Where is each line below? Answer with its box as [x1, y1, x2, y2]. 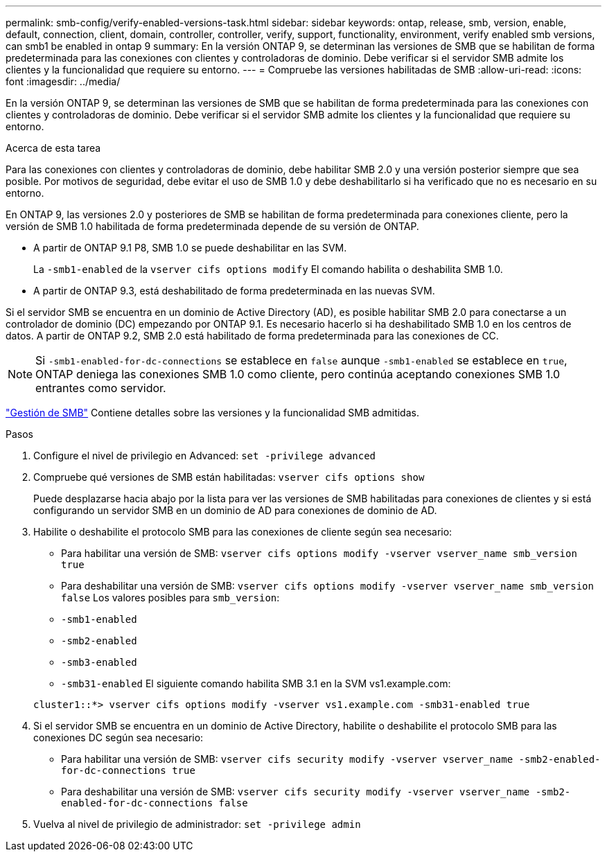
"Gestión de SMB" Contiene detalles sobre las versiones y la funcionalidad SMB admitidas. [6, 407, 419, 418]
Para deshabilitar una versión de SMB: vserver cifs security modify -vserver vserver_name [61, 786, 530, 797]
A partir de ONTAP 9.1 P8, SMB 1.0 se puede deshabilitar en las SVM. [33, 242, 347, 254]
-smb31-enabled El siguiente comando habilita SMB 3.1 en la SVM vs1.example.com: [61, 678, 451, 689]
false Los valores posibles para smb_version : [61, 592, 280, 603]
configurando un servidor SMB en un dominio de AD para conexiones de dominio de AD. [33, 504, 437, 516]
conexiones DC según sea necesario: [33, 732, 204, 743]
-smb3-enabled [61, 657, 137, 668]
